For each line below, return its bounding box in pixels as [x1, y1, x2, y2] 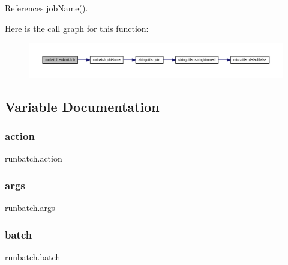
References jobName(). [5, 2, 88, 14]
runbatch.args [5, 201, 55, 214]
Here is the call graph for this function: [5, 22, 149, 34]
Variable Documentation [5, 97, 160, 115]
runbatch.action [5, 152, 62, 165]
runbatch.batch [5, 250, 61, 263]
